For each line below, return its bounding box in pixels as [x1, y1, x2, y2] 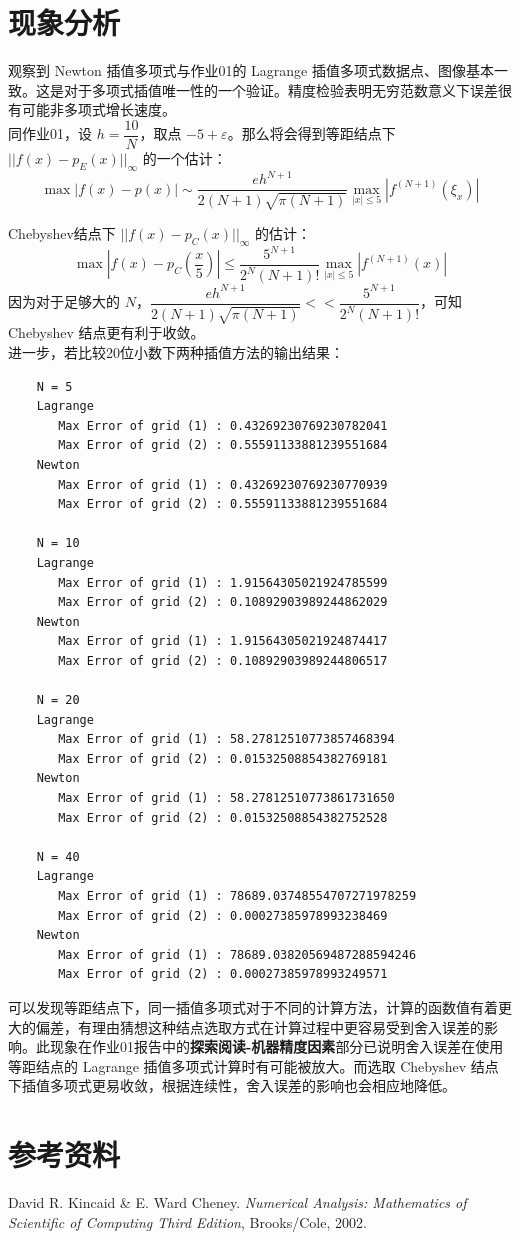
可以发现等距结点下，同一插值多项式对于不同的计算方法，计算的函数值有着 [8, 996, 498, 1017]
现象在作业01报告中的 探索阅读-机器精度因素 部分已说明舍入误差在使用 [49, 1036, 504, 1057]
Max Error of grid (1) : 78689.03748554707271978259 [58, 889, 417, 903]
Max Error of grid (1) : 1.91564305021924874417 [58, 634, 388, 649]
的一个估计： [142, 147, 227, 168]
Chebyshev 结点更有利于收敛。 [8, 322, 205, 343]
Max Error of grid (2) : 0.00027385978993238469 [58, 908, 388, 923]
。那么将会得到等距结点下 [227, 123, 396, 144]
